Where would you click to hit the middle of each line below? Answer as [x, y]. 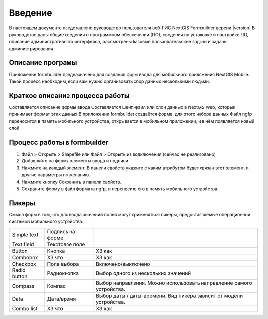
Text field [23, 244]
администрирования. [32, 48]
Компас [56, 286]
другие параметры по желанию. [56, 175]
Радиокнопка [63, 273]
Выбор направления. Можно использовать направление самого [174, 283]
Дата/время [62, 299]
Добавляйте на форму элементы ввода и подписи [75, 161]
